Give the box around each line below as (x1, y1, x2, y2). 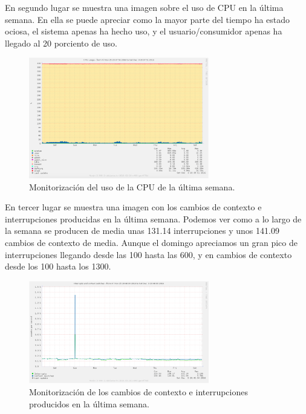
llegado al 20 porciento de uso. (5, 36, 118, 49)
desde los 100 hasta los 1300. (5, 260, 111, 273)
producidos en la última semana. (29, 397, 149, 410)
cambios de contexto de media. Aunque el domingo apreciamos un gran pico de (5, 236, 298, 249)
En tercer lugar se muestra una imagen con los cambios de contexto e (5, 201, 262, 213)
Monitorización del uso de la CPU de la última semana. (29, 180, 235, 193)
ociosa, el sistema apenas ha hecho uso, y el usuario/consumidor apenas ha (5, 25, 282, 37)
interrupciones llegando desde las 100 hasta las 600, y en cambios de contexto (5, 248, 292, 260)
